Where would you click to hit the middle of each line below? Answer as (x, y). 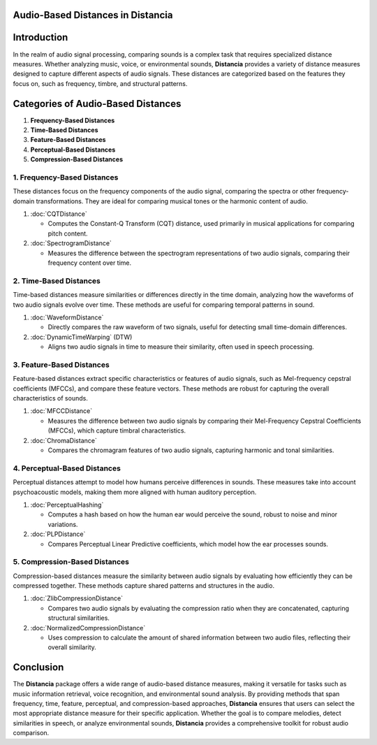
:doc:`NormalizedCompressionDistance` (88, 628)
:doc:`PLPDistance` (58, 534)
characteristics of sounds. (51, 398)
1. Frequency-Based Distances (66, 177)
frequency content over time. (90, 263)
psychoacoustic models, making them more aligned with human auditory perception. (135, 492)
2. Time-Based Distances (57, 281)
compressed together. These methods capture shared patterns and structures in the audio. (144, 586)
